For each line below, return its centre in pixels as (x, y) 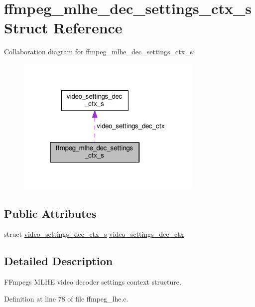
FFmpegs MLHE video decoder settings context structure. (93, 282)
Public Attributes (50, 213)
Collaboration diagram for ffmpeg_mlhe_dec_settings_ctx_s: (100, 52)
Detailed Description (59, 261)
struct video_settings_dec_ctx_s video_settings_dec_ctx (94, 234)
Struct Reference (63, 28)
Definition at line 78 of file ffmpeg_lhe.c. (66, 298)
